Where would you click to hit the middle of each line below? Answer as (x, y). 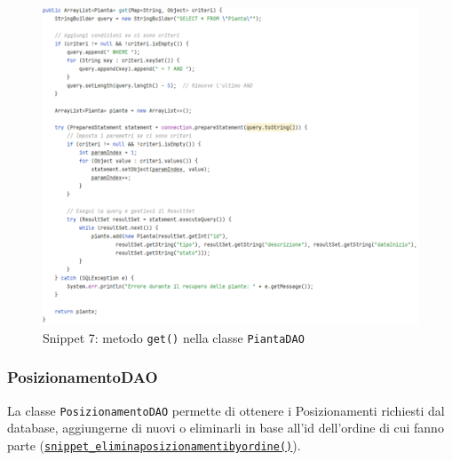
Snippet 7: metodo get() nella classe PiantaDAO (174, 337)
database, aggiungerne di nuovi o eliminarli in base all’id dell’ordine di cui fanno (226, 428)
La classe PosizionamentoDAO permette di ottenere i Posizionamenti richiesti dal (226, 410)
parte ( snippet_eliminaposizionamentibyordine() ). (154, 445)
